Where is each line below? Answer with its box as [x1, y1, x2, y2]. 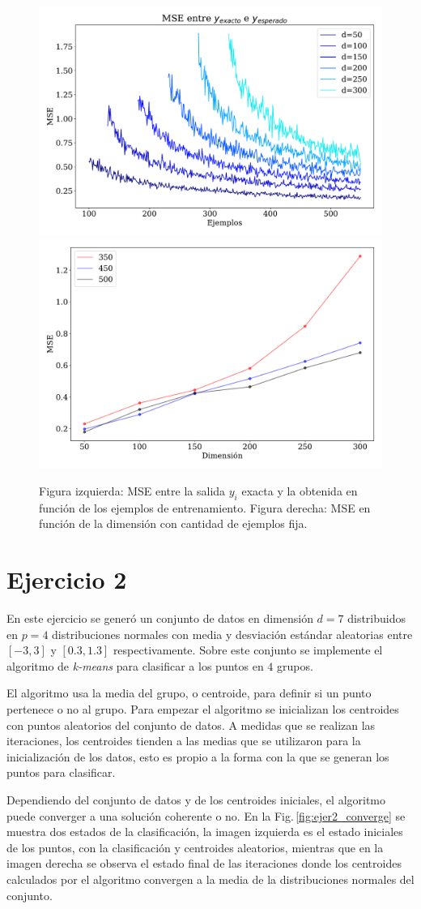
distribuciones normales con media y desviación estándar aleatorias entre [52, 625, 413, 642]
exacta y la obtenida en [241, 482, 358, 499]
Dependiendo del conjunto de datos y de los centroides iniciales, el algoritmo [6, 791, 386, 808]
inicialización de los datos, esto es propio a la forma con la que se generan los [6, 748, 389, 765]
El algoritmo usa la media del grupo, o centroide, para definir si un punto [6, 684, 372, 701]
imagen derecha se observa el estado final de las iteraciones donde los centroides [6, 855, 402, 872]
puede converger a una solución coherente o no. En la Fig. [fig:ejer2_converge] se [6, 807, 406, 824]
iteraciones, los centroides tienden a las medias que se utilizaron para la [6, 732, 361, 749]
